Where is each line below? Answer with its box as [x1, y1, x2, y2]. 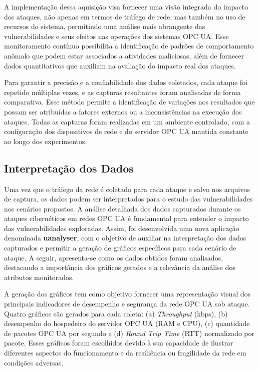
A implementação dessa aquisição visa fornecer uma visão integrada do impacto [4, 1, 248, 11]
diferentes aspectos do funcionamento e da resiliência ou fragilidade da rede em [4, 347, 246, 358]
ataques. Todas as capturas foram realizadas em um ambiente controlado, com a [4, 116, 250, 126]
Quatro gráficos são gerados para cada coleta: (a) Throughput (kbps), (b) [4, 308, 228, 318]
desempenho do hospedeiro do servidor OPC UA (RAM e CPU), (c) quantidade [4, 318, 250, 328]
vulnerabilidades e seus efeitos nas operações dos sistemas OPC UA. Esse [4, 30, 229, 41]
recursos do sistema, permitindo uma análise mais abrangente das [4, 21, 205, 31]
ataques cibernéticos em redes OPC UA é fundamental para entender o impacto [4, 213, 249, 223]
